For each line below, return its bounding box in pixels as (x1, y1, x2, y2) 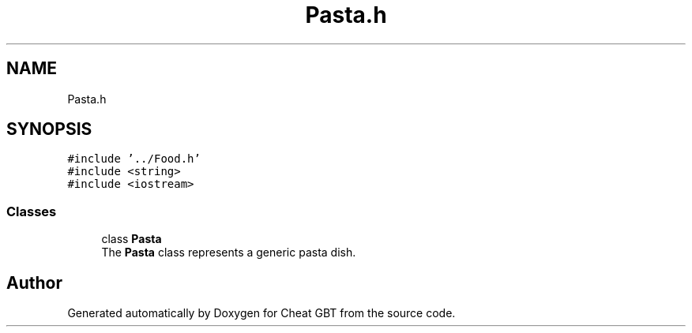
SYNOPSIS (6, 119, 92, 140)
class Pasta (101, 232, 162, 246)
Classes (6, 203, 57, 219)
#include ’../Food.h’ (67, 152, 201, 166)
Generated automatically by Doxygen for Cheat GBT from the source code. (67, 306, 456, 320)
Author (6, 272, 62, 293)
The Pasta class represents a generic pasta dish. (101, 245, 356, 260)
